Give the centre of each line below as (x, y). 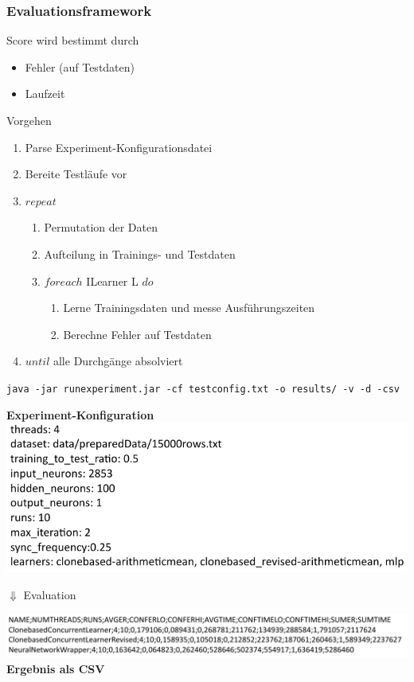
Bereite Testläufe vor (76, 174)
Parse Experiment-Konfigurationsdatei (119, 147)
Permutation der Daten (101, 227)
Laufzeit (45, 94)
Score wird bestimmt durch (73, 40)
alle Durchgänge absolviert (118, 361)
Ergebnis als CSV (56, 668)
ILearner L (112, 281)
